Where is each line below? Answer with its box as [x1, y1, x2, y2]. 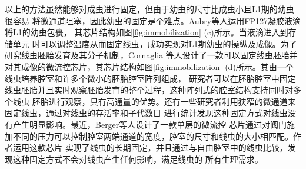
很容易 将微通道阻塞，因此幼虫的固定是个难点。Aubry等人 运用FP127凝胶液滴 [5, 14, 301, 26]
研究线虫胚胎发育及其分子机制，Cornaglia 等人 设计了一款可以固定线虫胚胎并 [5, 49, 298, 61]
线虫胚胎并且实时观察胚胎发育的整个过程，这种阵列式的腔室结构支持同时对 [5, 84, 293, 96]
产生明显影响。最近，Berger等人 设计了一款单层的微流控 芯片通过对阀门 [12, 118, 287, 130]
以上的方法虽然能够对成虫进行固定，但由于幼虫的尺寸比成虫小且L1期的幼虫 [5, 3, 294, 15]
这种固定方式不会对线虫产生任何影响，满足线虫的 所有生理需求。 [12, 153, 263, 165]
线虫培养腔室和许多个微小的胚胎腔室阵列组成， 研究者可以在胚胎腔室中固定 [5, 72, 296, 84]
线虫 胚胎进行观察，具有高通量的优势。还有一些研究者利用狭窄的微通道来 [12, 95, 296, 107]
